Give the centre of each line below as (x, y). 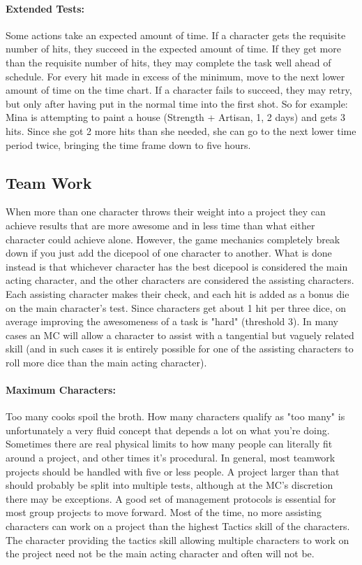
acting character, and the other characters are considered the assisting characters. (180, 280)
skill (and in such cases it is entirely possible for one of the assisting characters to (180, 349)
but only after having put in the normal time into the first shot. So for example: (177, 103)
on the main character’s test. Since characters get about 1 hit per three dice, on (176, 307)
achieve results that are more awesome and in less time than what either (160, 225)
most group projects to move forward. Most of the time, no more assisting (164, 512)
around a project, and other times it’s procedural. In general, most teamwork (171, 458)
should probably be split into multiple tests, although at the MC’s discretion (169, 485)
